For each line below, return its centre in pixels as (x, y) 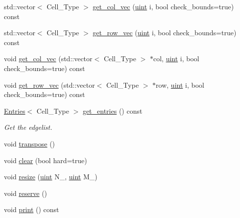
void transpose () (30, 143)
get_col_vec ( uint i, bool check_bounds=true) (163, 6)
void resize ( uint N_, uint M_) (51, 177)
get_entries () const (112, 110)
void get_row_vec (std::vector (49, 85)
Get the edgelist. (28, 127)
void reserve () (26, 193)
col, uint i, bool (176, 59)
